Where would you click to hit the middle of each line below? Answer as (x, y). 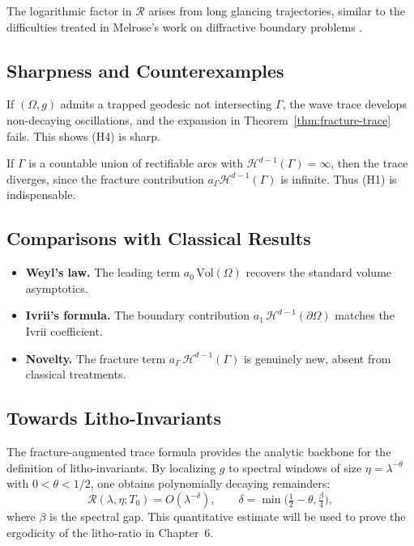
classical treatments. (76, 374)
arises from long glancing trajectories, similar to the (277, 11)
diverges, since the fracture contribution (105, 178)
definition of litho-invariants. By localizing (111, 467)
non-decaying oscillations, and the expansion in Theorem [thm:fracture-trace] (199, 119)
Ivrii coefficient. (64, 330)
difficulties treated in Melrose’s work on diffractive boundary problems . (185, 26)
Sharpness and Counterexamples (145, 70)
